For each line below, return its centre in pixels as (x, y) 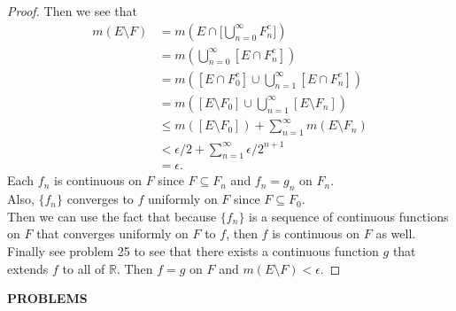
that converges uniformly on (112, 233)
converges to (100, 199)
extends (28, 268)
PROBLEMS (47, 298)
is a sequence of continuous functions (349, 216)
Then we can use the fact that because (112, 216)
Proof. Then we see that (72, 11)
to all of (84, 268)
